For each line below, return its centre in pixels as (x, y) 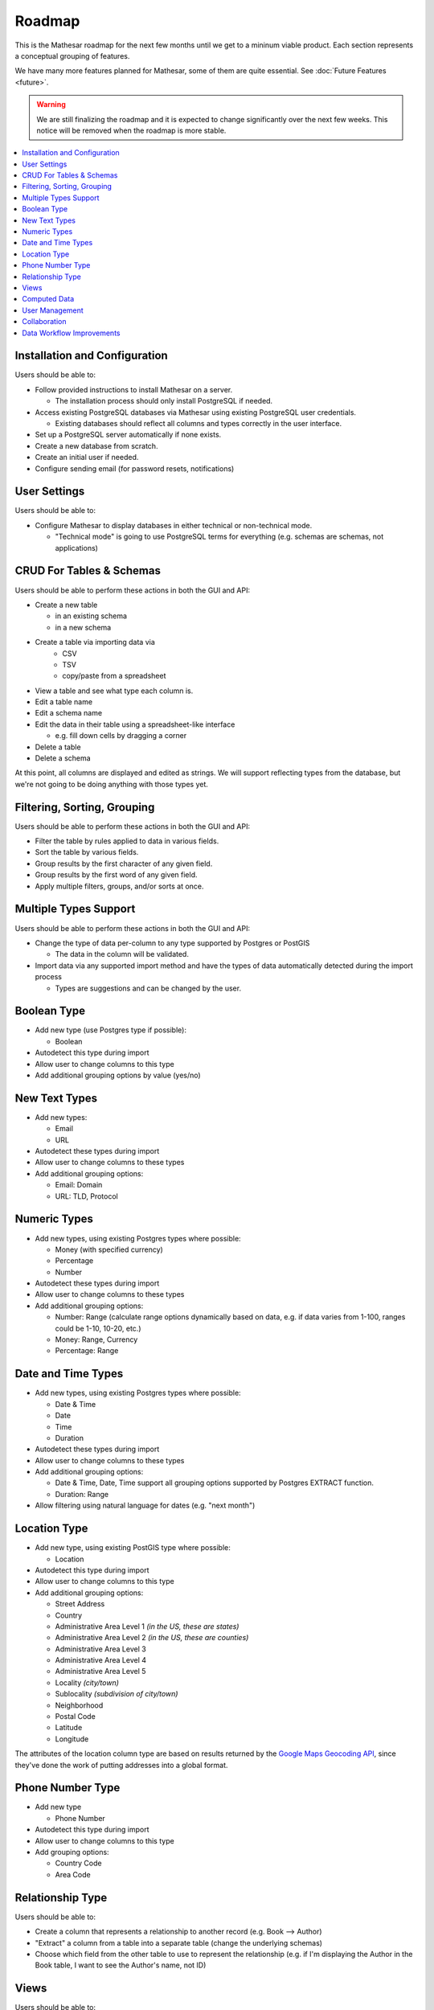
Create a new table (66, 605)
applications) (76, 548)
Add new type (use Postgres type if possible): (111, 1030)
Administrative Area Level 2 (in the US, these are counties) (152, 1638)
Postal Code (75, 1717)
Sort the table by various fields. (87, 852)
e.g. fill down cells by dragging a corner (121, 736)
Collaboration (44, 322)
